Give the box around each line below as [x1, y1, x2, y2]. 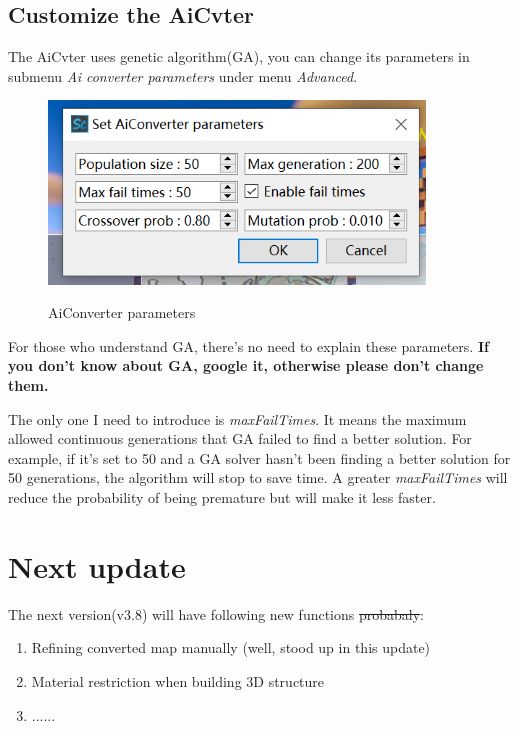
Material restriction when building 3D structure [31, 670, 325, 691]
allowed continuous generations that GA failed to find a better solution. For [8, 428, 472, 449]
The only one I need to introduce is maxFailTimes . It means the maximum [8, 408, 467, 429]
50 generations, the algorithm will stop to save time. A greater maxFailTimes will [8, 467, 508, 488]
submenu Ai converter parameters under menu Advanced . [8, 65, 358, 86]
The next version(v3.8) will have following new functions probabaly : [8, 603, 425, 624]
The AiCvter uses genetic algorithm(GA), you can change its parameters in [8, 46, 470, 67]
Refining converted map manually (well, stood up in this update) [31, 637, 431, 658]
